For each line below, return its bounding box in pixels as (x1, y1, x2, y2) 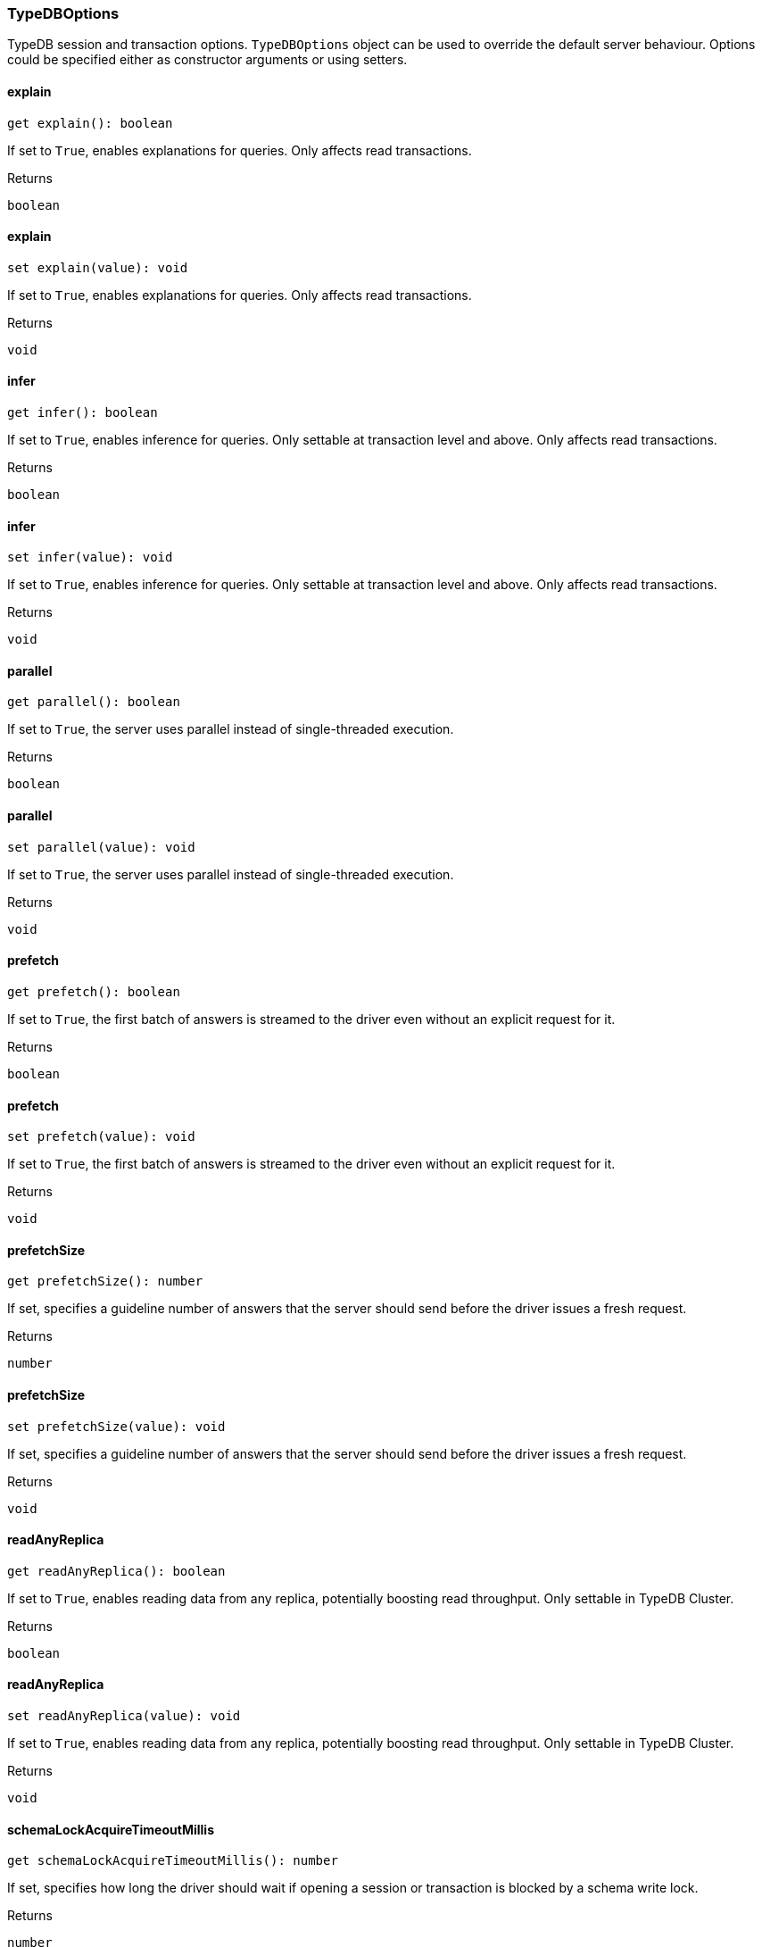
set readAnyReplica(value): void (7, 1709, 241, 1723)
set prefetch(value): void (7, 1129, 195, 1144)
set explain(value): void (7, 260, 188, 275)
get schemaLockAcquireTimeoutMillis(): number (7, 1853, 338, 1868)
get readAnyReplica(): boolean (7, 1563, 226, 1578)
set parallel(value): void (7, 839, 195, 854)
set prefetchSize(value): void (7, 1419, 226, 1434)
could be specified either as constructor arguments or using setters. (7, 52, 408, 68)
